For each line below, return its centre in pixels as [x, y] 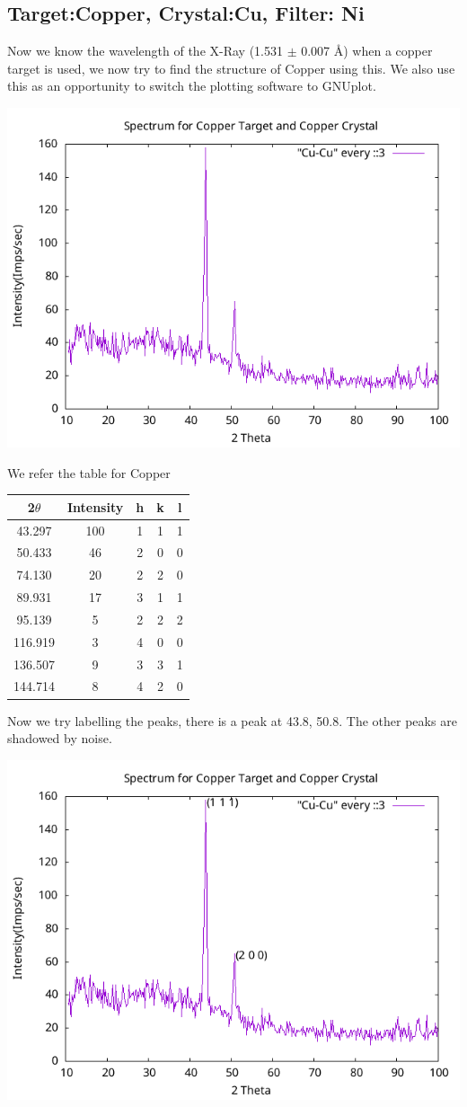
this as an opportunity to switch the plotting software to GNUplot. [192, 86]
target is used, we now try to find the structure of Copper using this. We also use [231, 68]
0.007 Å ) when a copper [367, 51]
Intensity [95, 506]
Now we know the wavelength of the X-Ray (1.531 [145, 51]
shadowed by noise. [60, 738]
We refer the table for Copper [89, 472]
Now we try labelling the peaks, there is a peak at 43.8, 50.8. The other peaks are [232, 720]
